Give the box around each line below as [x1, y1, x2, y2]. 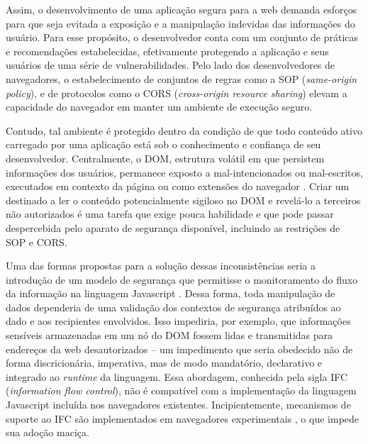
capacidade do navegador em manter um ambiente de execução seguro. [6, 99, 313, 114]
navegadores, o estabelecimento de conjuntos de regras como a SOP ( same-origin [6, 71, 357, 86]
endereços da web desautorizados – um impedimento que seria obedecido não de [6, 341, 353, 356]
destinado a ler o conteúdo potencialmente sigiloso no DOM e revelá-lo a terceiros [6, 192, 361, 207]
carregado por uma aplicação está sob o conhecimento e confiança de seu [6, 137, 321, 152]
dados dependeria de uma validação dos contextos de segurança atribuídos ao [6, 299, 341, 314]
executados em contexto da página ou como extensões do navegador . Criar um [6, 179, 350, 194]
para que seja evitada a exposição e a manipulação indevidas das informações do [6, 16, 355, 30]
